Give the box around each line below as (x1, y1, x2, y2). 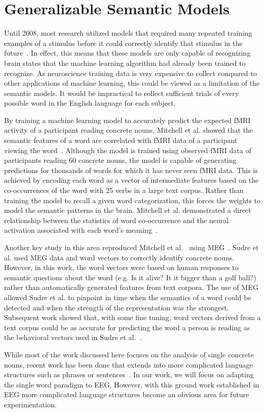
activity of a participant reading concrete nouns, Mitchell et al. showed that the (4, 125, 253, 135)
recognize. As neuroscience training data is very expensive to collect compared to (4, 67, 257, 78)
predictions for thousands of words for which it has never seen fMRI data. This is (4, 164, 258, 175)
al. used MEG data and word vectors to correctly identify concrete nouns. (4, 252, 234, 262)
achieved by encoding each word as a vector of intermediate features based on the (4, 175, 259, 185)
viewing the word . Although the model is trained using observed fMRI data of (4, 144, 252, 155)
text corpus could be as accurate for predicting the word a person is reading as (4, 322, 250, 332)
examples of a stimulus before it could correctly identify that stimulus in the (4, 37, 243, 48)
